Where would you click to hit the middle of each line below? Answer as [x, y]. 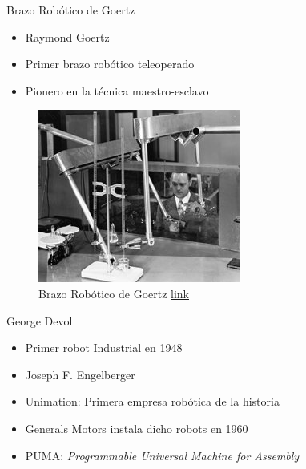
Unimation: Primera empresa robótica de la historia [152, 401]
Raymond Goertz [67, 36]
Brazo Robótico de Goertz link [114, 293]
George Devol [40, 320]
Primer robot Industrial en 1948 [104, 348]
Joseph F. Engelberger [80, 374]
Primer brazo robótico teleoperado [110, 64]
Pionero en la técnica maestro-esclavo [117, 90]
